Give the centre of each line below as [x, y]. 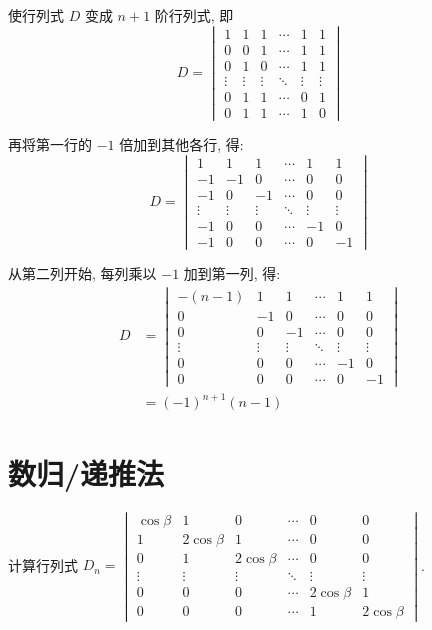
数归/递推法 [86, 472]
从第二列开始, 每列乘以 [82, 272]
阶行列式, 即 [194, 15]
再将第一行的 [50, 143]
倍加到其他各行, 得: [181, 143]
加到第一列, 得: [232, 272]
